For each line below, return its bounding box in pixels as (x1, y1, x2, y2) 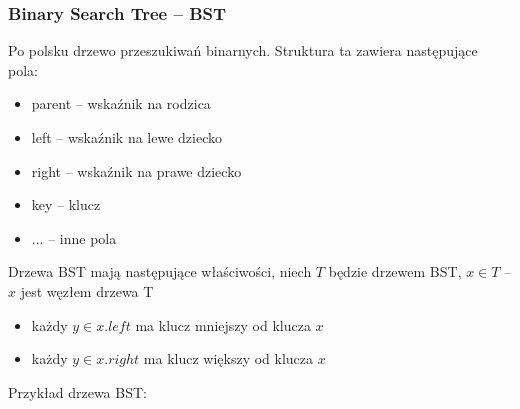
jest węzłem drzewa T (20, 280, 154, 301)
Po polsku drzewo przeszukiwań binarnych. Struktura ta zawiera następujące (8, 40, 478, 61)
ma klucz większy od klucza (143, 348, 314, 369)
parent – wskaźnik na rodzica (31, 93, 211, 114)
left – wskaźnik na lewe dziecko (31, 127, 223, 147)
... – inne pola (31, 227, 117, 248)
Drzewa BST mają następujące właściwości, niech (8, 261, 312, 282)
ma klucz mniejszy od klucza (135, 314, 311, 335)
